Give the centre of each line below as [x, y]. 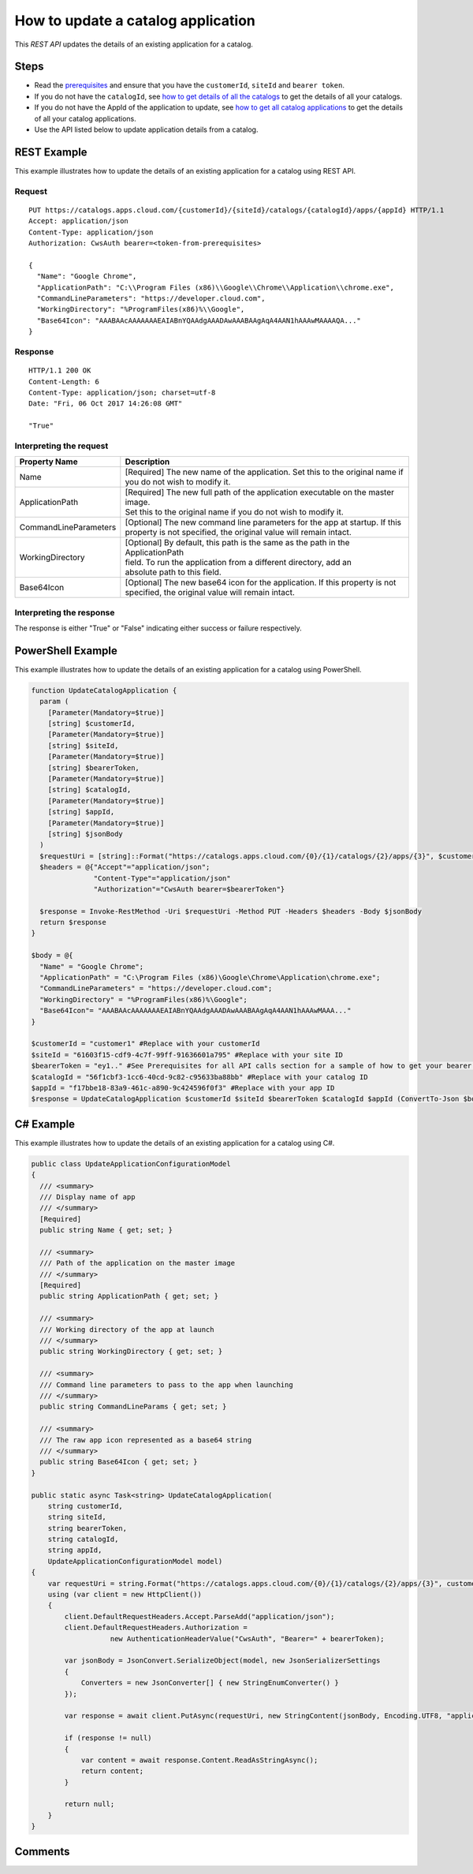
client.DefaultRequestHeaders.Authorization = [156, 1628]
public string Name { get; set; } [106, 1230]
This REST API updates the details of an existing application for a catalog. [134, 44]
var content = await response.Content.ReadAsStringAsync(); [199, 1760]
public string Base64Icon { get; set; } [119, 1462]
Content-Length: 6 [64, 382]
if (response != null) [108, 1738]
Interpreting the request [61, 446]
